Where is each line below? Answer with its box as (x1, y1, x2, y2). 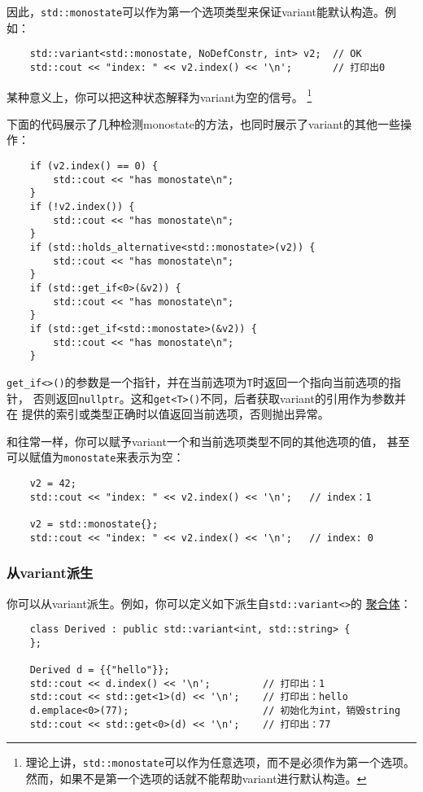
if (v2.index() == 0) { (29, 160, 159, 172)
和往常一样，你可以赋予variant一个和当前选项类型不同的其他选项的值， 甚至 (7, 432, 410, 449)
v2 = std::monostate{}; (29, 518, 159, 530)
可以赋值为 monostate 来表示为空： (7, 449, 185, 466)
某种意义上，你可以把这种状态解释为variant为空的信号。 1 (7, 85, 312, 105)
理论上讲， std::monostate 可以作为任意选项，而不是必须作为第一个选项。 (25, 754, 416, 771)
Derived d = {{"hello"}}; (29, 664, 170, 676)
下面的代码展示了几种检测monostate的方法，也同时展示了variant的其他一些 (7, 115, 400, 132)
